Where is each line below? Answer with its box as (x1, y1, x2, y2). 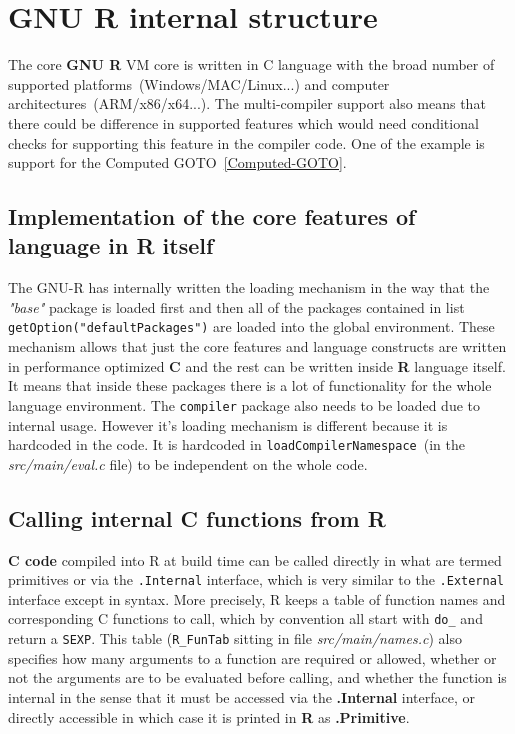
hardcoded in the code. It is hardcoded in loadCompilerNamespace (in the (8, 434, 465, 455)
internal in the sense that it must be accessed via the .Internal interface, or (8, 686, 476, 707)
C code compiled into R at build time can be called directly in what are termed (8, 549, 502, 570)
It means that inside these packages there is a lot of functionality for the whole (8, 375, 492, 396)
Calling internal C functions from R (8, 502, 386, 533)
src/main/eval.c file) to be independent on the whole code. (8, 453, 368, 474)
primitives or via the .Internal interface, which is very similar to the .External (8, 569, 504, 590)
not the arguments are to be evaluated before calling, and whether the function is (8, 667, 507, 688)
